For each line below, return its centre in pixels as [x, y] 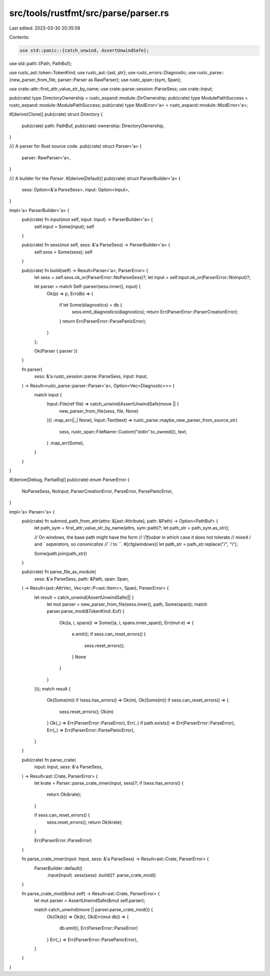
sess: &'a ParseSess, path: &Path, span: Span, [82, 579]
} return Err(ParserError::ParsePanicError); [103, 321]
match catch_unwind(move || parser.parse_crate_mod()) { [94, 910]
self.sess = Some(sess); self [63, 252]
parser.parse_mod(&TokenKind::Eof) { [85, 611]
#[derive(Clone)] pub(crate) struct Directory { [56, 114]
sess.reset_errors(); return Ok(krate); [85, 822]
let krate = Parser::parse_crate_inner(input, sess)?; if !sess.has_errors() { [109, 783]
